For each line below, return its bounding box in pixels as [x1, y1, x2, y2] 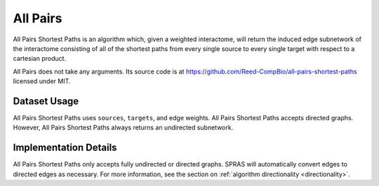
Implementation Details [13, 142, 117, 154]
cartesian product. [13, 55, 67, 63]
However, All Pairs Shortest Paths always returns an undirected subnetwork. [13, 123, 234, 132]
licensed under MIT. [13, 77, 71, 85]
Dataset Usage [13, 95, 79, 107]
